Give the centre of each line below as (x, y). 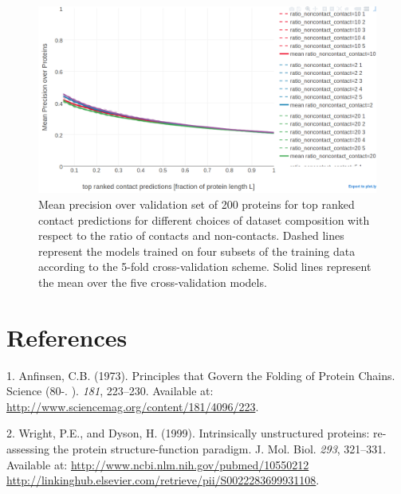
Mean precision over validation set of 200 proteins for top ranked (197, 204)
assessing (28, 449)
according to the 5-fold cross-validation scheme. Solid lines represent (205, 267)
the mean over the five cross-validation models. (153, 282)
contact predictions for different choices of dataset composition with (204, 220)
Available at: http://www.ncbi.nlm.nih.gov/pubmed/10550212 (158, 464)
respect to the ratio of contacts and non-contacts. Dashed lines (191, 235)
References (67, 337)
